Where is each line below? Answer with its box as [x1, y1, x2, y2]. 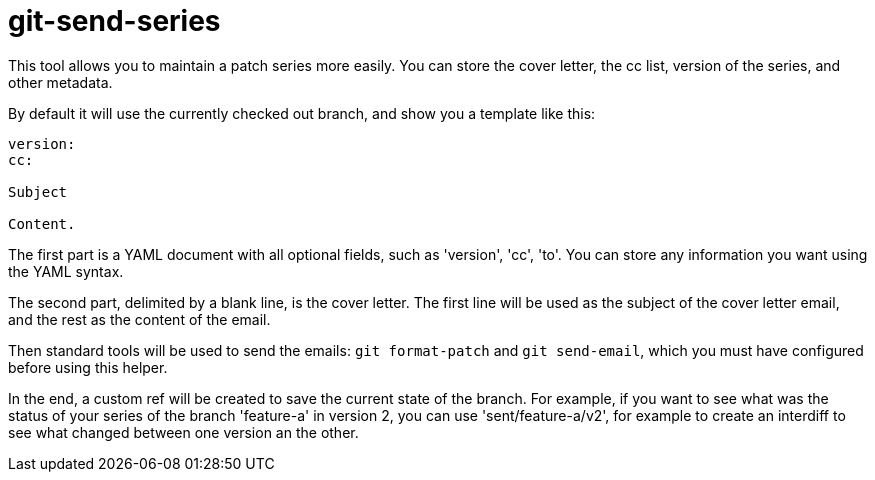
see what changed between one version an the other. [8, 423, 359, 441]
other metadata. [8, 73, 113, 91]
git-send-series [8, 4, 221, 38]
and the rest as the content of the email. [8, 310, 271, 328]
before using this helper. [8, 358, 168, 376]
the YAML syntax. [8, 262, 124, 280]
